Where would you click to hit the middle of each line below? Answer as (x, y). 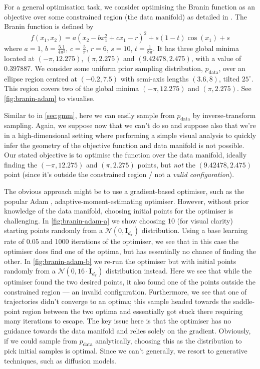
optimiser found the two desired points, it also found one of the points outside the (130, 282)
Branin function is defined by (49, 26)
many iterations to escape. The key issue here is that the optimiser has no (118, 321)
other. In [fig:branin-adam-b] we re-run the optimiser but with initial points (120, 261)
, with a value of (216, 58)
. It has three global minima (196, 48)
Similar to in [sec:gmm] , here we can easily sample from (89, 115)
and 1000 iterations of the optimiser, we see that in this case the (140, 241)
